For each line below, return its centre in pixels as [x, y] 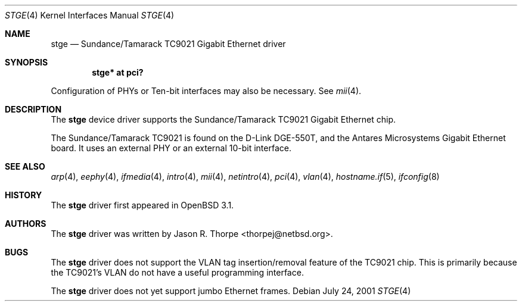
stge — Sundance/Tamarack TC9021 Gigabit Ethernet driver [168, 44]
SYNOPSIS [27, 62]
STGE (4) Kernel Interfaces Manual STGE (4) [90, 15]
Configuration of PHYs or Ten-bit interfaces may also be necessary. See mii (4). [206, 91]
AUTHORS [26, 224]
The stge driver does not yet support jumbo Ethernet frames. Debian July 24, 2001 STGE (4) [231, 291]
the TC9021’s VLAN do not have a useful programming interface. [177, 272]
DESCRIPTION [33, 109]
